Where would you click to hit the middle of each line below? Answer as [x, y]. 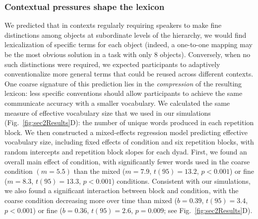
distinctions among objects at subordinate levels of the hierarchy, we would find [126, 35]
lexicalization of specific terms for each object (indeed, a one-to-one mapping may [129, 44]
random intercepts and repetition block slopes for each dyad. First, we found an [126, 151]
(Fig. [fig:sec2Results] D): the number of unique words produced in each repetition [129, 122]
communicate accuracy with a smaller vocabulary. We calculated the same [117, 103]
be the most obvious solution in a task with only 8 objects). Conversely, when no [128, 54]
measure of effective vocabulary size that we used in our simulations [108, 112]
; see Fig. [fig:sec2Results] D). [208, 210]
